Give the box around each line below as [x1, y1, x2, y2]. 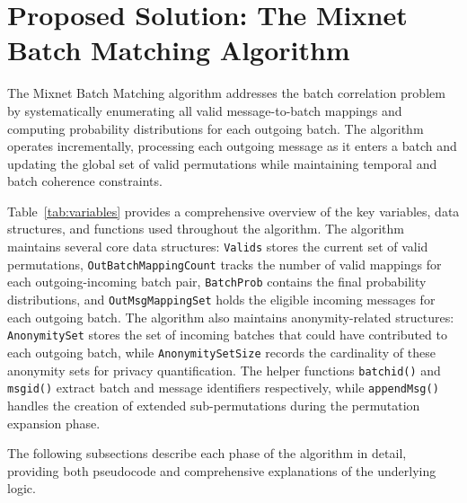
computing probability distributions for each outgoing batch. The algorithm [7, 119, 424, 137]
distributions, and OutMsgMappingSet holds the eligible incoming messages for [7, 290, 436, 309]
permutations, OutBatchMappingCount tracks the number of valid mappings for [7, 254, 442, 273]
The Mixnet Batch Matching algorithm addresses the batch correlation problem [7, 84, 445, 102]
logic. [7, 479, 36, 498]
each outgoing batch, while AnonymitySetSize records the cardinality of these [7, 342, 436, 361]
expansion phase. [7, 413, 101, 432]
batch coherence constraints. [7, 172, 163, 190]
